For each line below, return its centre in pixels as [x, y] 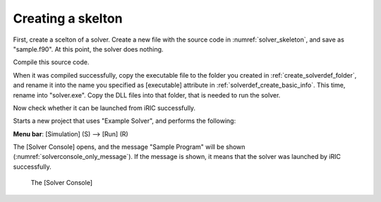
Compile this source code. [51, 62]
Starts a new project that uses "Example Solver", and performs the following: [125, 121]
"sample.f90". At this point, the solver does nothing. [88, 49]
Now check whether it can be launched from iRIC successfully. [104, 108]
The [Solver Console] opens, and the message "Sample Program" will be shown [129, 147]
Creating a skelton [68, 18]
